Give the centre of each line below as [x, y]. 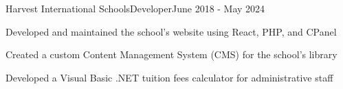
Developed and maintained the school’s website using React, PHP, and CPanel [171, 31]
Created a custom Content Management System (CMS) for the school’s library [171, 54]
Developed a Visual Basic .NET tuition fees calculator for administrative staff [169, 77]
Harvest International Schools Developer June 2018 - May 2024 [135, 8]
